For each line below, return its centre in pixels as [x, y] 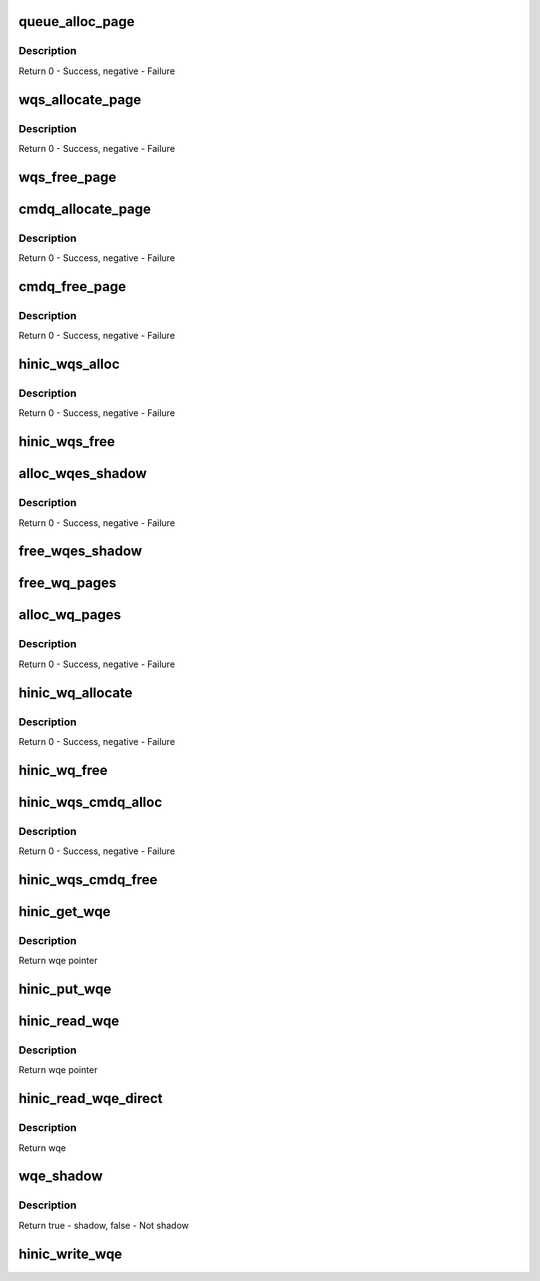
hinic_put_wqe [65, 989]
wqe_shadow [61, 1176]
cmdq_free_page [72, 286]
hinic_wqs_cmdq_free [88, 879]
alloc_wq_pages [70, 615]
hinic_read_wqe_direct [90, 1098]
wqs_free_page [67, 176]
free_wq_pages [67, 583]
